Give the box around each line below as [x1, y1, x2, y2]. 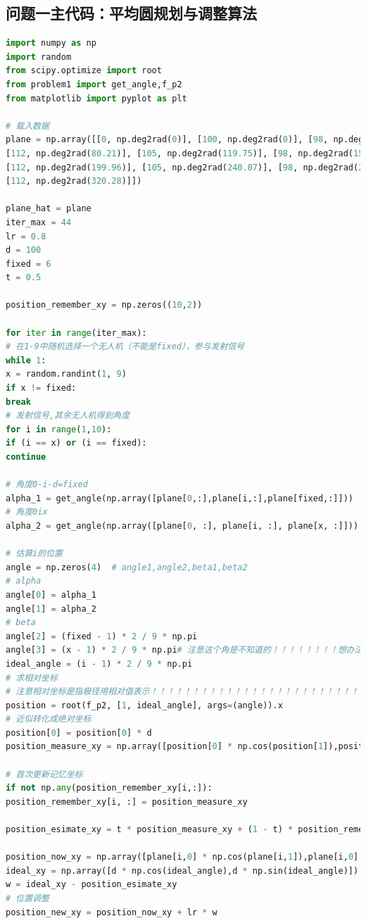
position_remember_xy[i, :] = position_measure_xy [6, 796, 248, 807]
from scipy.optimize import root [6, 65, 162, 76]
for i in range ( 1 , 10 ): [6, 424, 112, 434]
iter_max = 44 [6, 217, 72, 227]
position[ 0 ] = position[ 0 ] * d [6, 727, 152, 738]
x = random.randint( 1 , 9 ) [6, 369, 127, 379]
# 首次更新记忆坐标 [6, 769, 83, 779]
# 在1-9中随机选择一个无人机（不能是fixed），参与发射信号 [6, 341, 245, 352]
